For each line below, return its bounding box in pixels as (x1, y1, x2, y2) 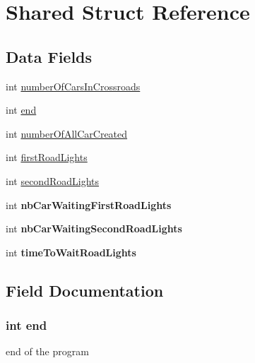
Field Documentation (6, 279, 164, 301)
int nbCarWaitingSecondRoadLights (6, 221, 182, 236)
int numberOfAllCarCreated (6, 126, 128, 141)
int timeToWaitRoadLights (6, 244, 136, 259)
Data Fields (6, 45, 93, 67)
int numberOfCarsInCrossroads (6, 78, 141, 93)
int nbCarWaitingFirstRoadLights (6, 197, 172, 212)
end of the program (6, 344, 89, 359)
